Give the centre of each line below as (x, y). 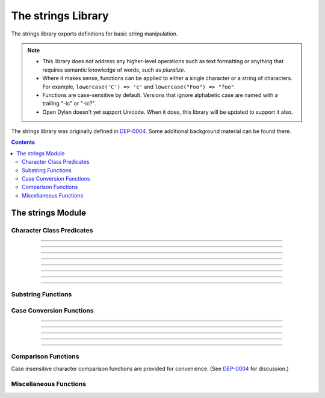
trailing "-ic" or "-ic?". (69, 104)
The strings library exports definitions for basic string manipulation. (94, 34)
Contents (23, 142)
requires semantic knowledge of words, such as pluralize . (114, 70)
